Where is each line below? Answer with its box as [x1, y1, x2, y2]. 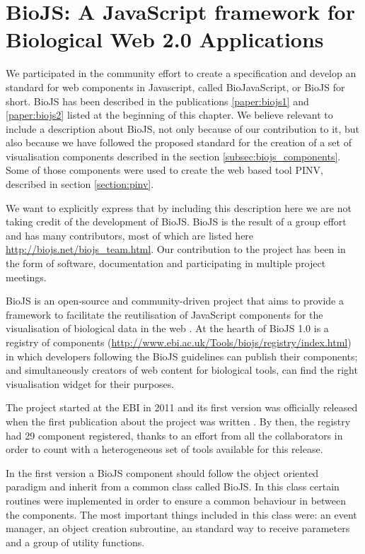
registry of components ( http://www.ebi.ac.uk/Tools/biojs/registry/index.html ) [6, 335, 352, 349]
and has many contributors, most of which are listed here [6, 228, 254, 242]
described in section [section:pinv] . [6, 177, 154, 191]
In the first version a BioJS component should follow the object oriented [6, 465, 319, 480]
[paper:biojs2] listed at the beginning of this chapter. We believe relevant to [6, 107, 333, 122]
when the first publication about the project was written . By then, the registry [6, 413, 351, 428]
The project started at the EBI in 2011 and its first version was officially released [6, 400, 358, 415]
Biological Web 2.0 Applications [6, 25, 324, 54]
